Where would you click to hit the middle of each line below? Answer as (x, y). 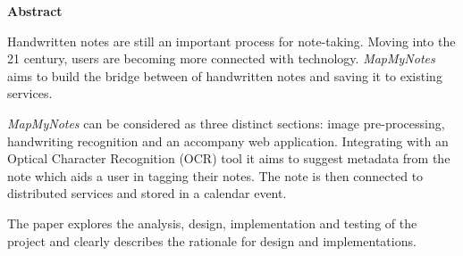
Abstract (35, 11)
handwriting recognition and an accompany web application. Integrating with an (228, 140)
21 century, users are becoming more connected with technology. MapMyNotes (221, 58)
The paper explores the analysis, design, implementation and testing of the (212, 223)
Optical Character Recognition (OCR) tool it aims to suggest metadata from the (229, 158)
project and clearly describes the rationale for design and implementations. (212, 240)
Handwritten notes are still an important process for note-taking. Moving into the (231, 41)
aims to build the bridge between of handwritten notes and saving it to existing (225, 75)
